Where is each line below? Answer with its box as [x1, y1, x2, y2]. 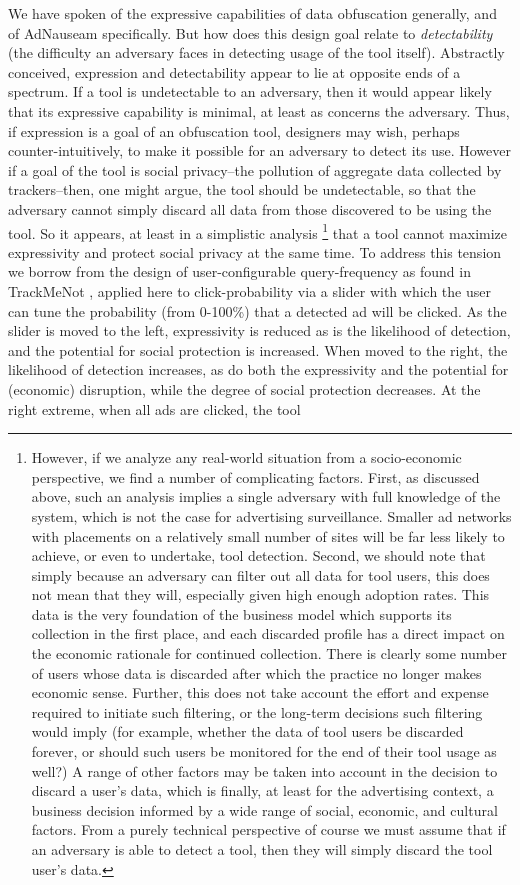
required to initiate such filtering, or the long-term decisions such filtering [31, 701, 483, 722]
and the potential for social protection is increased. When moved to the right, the [8, 339, 508, 360]
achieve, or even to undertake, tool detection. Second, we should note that [31, 545, 486, 566]
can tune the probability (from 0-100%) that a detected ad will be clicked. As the [8, 300, 507, 321]
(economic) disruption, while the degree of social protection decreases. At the [8, 378, 481, 399]
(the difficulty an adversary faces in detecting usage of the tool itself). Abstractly [8, 42, 505, 63]
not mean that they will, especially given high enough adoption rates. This [31, 584, 490, 605]
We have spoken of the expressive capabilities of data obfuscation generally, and [8, 3, 497, 23]
